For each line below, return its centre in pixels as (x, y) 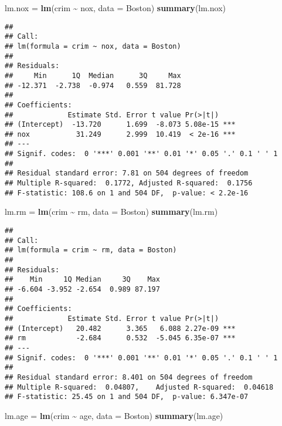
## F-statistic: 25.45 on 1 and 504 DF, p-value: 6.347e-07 (127, 397)
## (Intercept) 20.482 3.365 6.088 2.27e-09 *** (120, 328)
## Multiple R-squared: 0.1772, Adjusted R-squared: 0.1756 (129, 183)
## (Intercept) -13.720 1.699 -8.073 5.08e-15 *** (120, 125)
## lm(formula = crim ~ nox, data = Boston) (93, 46)
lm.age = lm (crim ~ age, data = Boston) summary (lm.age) (114, 415)
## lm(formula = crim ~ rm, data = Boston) (91, 250)
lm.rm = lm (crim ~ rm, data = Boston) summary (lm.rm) (111, 212)
